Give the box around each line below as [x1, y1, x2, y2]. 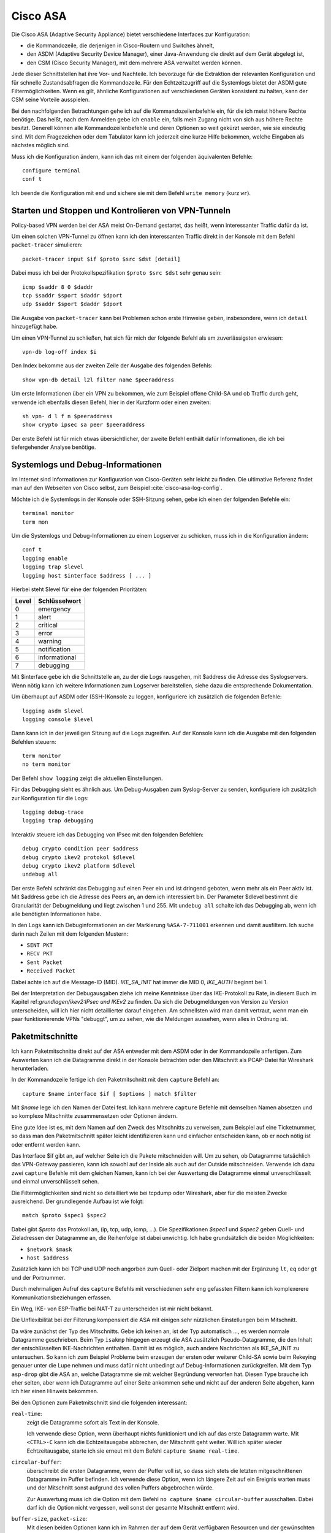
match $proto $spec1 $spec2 [22, 1212, 107, 1219]
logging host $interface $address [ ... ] [22, 572, 152, 579]
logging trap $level [22, 564, 84, 570]
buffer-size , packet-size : [11, 1515, 88, 1523]
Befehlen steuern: [11, 738, 56, 745]
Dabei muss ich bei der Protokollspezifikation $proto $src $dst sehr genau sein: [11, 269, 222, 277]
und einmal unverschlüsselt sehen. [11, 1178, 99, 1185]
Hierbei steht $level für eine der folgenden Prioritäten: [11, 586, 148, 593]
